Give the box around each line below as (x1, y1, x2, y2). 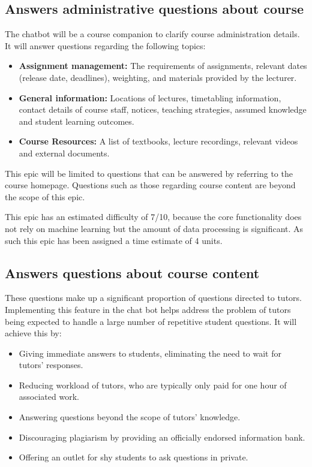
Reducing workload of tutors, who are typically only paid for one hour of (19, 378, 287, 391)
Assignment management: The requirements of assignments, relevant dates (19, 59, 307, 72)
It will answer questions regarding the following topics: (5, 39, 206, 52)
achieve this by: (5, 327, 62, 339)
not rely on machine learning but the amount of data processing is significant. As (5, 222, 304, 234)
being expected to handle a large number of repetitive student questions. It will (5, 315, 297, 327)
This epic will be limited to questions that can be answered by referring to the (5, 167, 293, 179)
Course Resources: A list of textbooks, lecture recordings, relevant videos (19, 135, 298, 147)
